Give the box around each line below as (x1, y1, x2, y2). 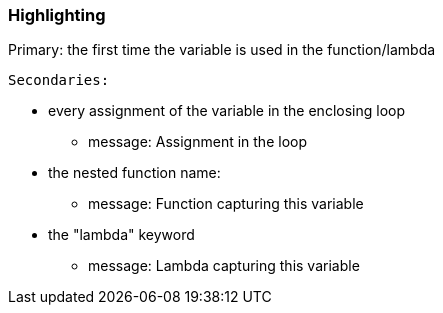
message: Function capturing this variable (88, 195, 364, 213)
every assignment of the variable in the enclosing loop (48, 102, 405, 120)
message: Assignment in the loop (88, 133, 307, 151)
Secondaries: (8, 72, 110, 89)
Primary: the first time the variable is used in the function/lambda (8, 41, 436, 59)
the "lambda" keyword (48, 226, 195, 244)
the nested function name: (48, 164, 221, 182)
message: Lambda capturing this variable (88, 257, 360, 275)
